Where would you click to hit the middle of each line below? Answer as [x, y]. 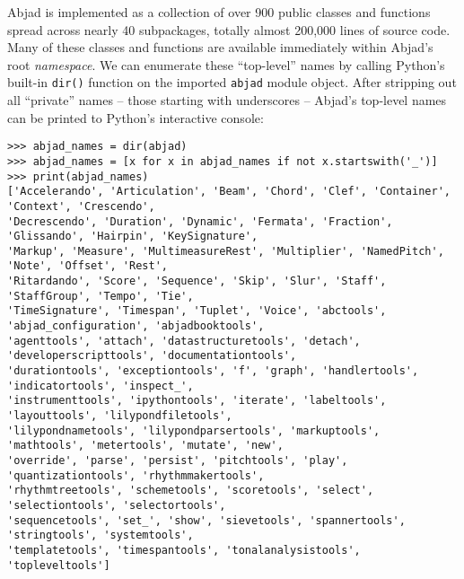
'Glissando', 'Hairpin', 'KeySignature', [133, 237]
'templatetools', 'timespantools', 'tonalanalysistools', [184, 550]
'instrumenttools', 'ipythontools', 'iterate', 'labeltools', [197, 401]
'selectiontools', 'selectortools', [117, 505]
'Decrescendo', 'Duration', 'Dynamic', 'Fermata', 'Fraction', [200, 221]
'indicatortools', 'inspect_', [101, 386]
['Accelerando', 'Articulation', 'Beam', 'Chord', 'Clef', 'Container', [229, 192]
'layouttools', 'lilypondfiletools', [120, 416]
